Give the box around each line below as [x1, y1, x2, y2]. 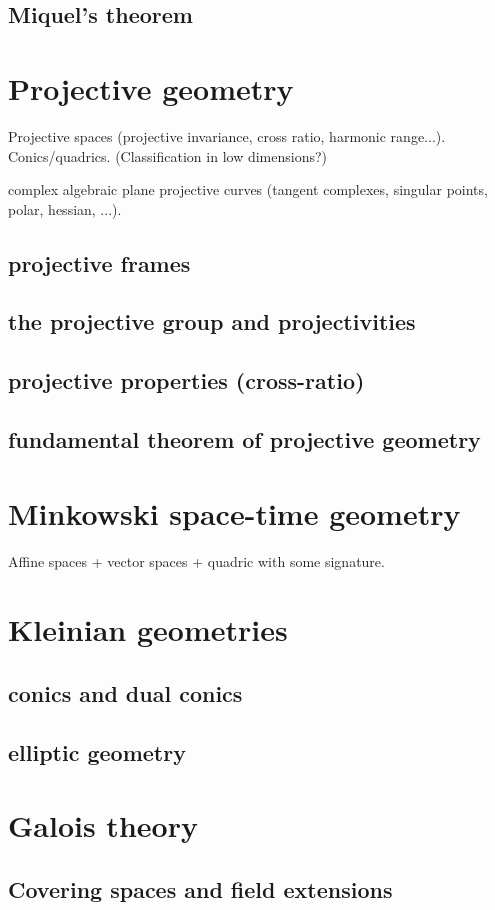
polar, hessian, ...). [8, 198, 122, 219]
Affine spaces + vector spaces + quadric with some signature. [8, 550, 385, 571]
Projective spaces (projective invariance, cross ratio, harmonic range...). [8, 125, 446, 146]
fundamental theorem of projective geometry [8, 424, 481, 455]
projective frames [8, 247, 191, 278]
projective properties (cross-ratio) [8, 365, 365, 396]
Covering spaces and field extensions [8, 873, 393, 904]
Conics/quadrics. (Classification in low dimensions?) [8, 145, 328, 166]
